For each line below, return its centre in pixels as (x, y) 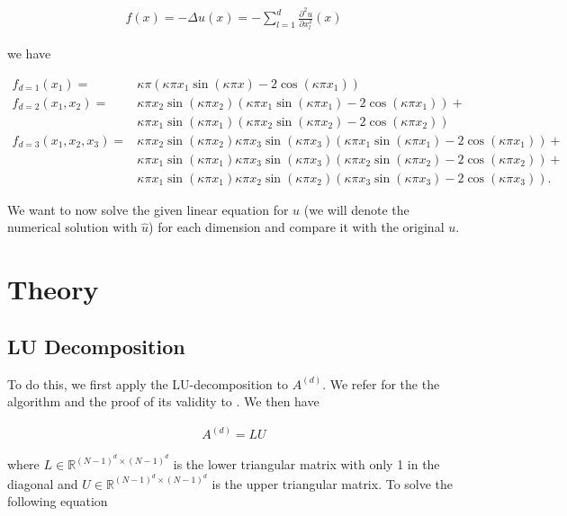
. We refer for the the (381, 383)
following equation (58, 501)
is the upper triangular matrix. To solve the (333, 483)
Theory (53, 289)
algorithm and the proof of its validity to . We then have (163, 401)
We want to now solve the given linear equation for (148, 209)
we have (29, 53)
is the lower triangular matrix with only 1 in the (306, 464)
